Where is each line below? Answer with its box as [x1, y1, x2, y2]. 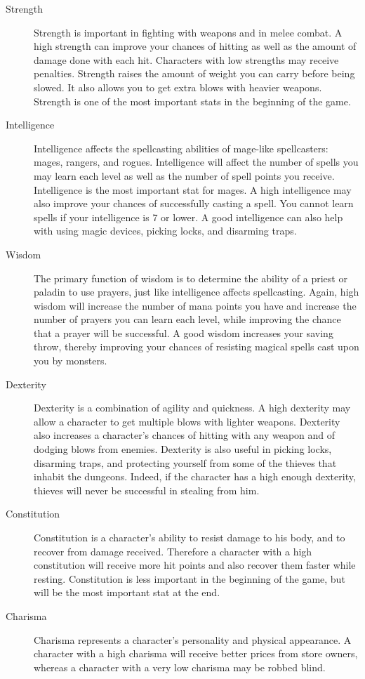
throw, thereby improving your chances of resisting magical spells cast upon [34, 339, 359, 354]
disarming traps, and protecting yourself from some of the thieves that [34, 455, 337, 470]
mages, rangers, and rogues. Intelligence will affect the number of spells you [34, 154, 359, 169]
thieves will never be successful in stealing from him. [34, 482, 260, 497]
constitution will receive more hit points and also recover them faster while [34, 558, 356, 572]
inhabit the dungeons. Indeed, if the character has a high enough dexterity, [34, 469, 356, 484]
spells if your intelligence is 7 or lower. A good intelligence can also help [34, 209, 343, 224]
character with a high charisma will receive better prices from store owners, [34, 646, 358, 661]
